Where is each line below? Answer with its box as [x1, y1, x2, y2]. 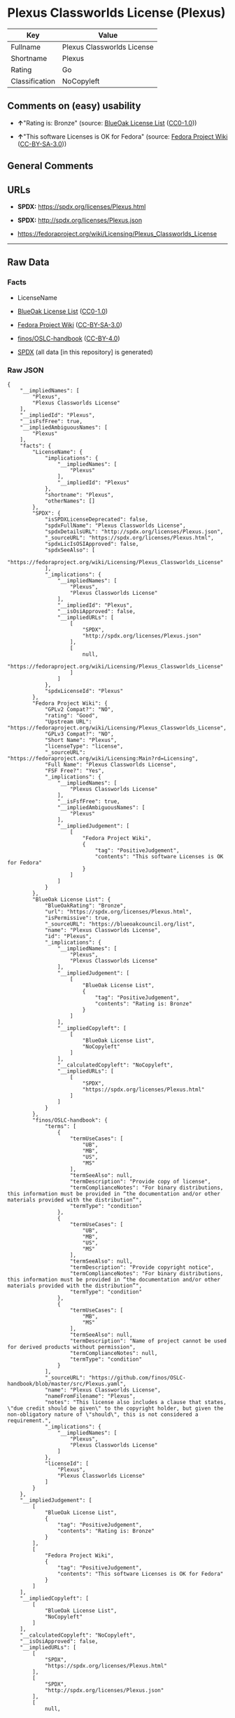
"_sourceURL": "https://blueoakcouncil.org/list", [44, 920, 196, 928]
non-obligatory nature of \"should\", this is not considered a [7, 1410, 199, 1418]
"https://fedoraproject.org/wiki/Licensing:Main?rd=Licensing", [7, 755, 199, 762]
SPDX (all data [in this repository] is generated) [17, 348, 154, 356]
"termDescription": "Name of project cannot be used [69, 1337, 227, 1345]
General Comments [7, 160, 94, 172]
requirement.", [7, 1417, 52, 1424]
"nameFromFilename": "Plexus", [44, 1392, 136, 1399]
